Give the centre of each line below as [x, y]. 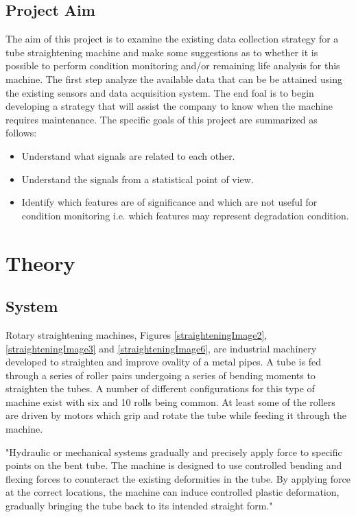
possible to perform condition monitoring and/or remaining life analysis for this [173, 65]
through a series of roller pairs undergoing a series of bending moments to [161, 375]
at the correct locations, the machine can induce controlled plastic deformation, [173, 492]
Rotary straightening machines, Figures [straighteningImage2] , [137, 334]
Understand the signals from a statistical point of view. [138, 179]
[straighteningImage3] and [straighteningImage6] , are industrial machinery [161, 348]
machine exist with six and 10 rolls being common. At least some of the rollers [170, 401]
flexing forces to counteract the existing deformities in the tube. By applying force [178, 478]
